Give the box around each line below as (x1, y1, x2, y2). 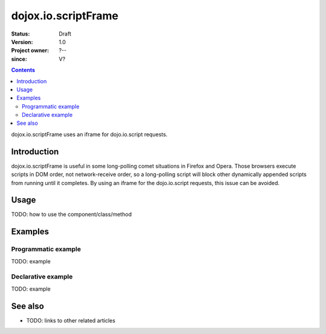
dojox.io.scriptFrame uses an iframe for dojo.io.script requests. (11, 130, 168, 138)
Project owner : (11, 47, 50, 54)
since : (11, 55, 27, 63)
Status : (11, 30, 30, 37)
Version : (11, 38, 33, 45)
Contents (11, 66, 36, 74)
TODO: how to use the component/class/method (11, 211, 132, 218)
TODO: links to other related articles (26, 317, 116, 324)
